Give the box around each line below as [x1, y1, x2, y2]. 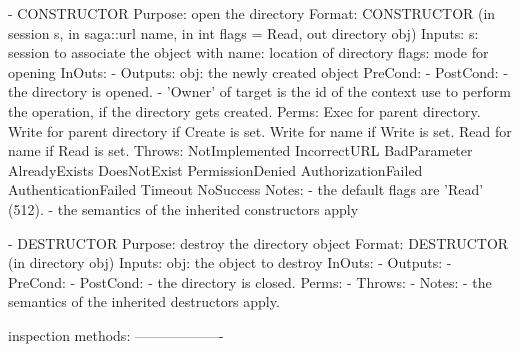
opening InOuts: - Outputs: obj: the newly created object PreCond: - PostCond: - [8, 61, 509, 82]
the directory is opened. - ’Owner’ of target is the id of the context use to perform [8, 81, 511, 102]
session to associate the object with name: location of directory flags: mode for [8, 42, 489, 63]
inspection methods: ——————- [8, 324, 224, 345]
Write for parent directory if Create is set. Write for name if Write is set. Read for [8, 120, 512, 141]
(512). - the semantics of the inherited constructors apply [8, 198, 359, 219]
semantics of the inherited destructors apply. [8, 291, 280, 312]
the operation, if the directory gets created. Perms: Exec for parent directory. [8, 100, 481, 121]
